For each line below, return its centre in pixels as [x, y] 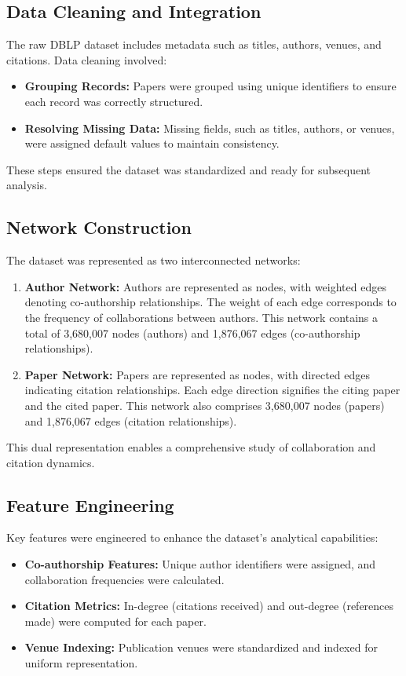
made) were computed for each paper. [115, 621]
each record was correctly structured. [114, 101]
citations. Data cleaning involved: [87, 59]
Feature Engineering [90, 504]
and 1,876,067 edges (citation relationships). [131, 420]
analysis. [27, 185]
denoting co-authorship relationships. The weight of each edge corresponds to [210, 302]
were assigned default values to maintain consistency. [152, 143]
